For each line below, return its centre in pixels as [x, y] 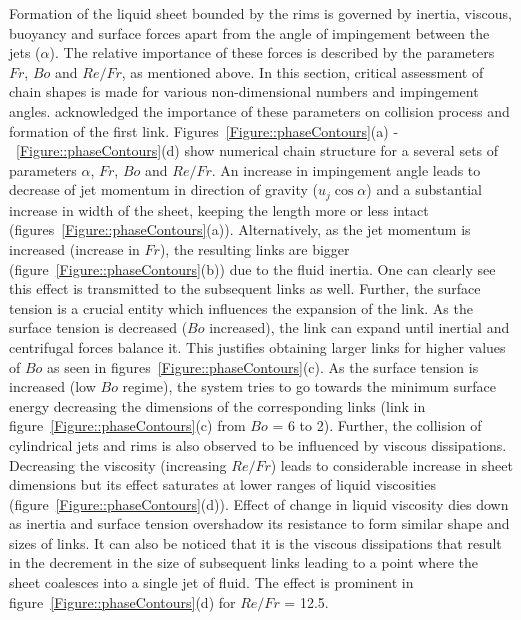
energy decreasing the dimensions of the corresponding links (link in [217, 405]
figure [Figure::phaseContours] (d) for [122, 601]
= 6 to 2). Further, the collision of [377, 425]
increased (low [52, 386]
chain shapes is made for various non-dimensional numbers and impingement [244, 91]
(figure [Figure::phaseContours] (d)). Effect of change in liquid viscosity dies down [259, 503]
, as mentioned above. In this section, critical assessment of [302, 71]
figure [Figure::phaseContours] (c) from [127, 425]
